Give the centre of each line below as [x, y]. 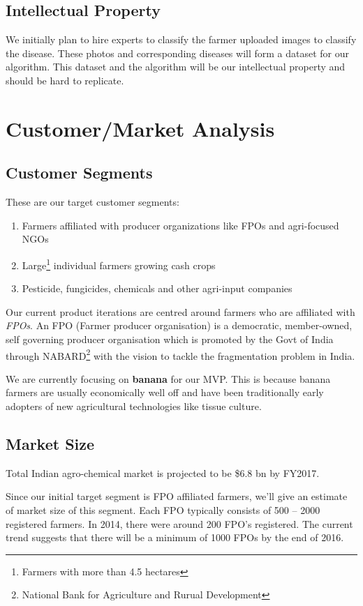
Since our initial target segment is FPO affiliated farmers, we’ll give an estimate [177, 496]
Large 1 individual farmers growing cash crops [119, 264]
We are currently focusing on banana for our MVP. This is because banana [168, 378]
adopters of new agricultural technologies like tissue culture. [134, 406]
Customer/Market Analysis [140, 128]
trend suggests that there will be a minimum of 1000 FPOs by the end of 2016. [175, 537]
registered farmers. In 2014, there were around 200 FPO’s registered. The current [179, 523]
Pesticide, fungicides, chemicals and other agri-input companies [157, 288]
